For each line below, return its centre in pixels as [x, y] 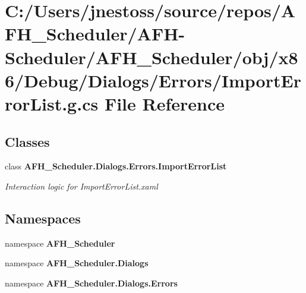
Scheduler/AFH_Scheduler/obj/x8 [152, 57]
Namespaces [43, 218]
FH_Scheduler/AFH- [95, 34]
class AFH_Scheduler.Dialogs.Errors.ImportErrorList [116, 166]
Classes [27, 141]
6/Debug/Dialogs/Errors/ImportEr [153, 80]
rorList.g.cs [52, 103]
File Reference [164, 103]
